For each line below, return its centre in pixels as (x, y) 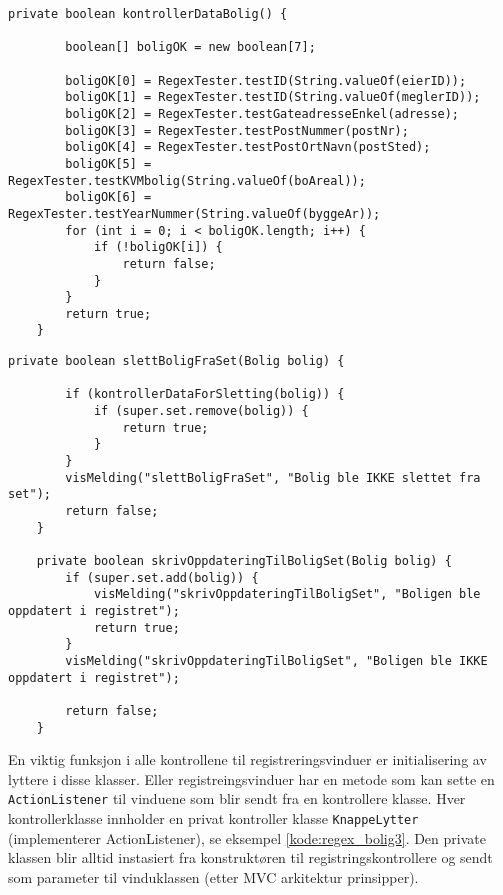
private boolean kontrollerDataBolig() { (148, 14)
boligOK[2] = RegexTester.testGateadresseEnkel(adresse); (262, 113)
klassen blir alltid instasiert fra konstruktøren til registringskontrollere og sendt (250, 857)
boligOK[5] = (108, 163)
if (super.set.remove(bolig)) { (201, 411)
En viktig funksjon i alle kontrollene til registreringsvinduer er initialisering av (247, 759)
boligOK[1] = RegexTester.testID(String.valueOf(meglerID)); (273, 97)
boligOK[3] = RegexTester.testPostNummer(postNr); (237, 130)
